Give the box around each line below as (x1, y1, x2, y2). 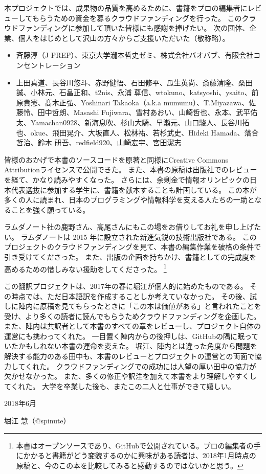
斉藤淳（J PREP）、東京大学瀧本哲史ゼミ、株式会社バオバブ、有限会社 (16, 50, 254, 60)
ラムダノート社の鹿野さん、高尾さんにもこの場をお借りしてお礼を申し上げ (4, 221, 254, 232)
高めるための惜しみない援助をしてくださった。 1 (4, 262, 167, 274)
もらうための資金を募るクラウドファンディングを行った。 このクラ (32, 12, 256, 23)
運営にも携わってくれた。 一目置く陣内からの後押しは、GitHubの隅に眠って (4, 330, 259, 341)
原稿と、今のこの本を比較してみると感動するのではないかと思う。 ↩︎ (16, 460, 243, 470)
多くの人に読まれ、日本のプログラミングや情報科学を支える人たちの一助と (4, 194, 255, 205)
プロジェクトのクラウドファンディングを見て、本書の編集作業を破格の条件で (4, 241, 261, 252)
